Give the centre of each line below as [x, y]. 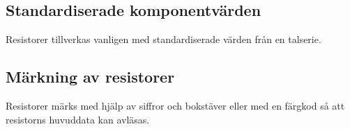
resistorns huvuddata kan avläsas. [78, 119]
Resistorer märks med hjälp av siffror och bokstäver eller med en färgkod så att [175, 105]
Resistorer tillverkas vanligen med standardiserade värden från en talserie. [163, 39]
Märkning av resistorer [90, 77]
